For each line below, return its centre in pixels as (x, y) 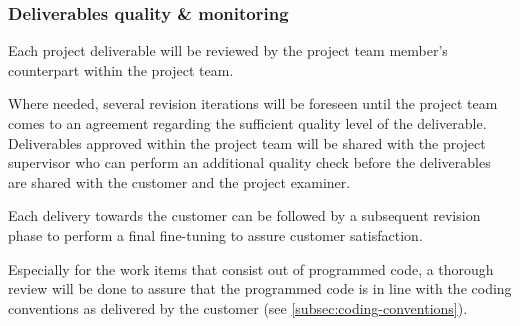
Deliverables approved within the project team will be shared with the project (247, 142)
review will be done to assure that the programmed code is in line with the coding (260, 288)
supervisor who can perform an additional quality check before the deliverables (249, 162)
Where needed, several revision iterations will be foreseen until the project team (253, 103)
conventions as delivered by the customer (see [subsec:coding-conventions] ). (238, 307)
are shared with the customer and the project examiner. (179, 181)
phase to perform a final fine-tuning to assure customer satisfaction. (215, 234)
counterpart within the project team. (121, 69)
